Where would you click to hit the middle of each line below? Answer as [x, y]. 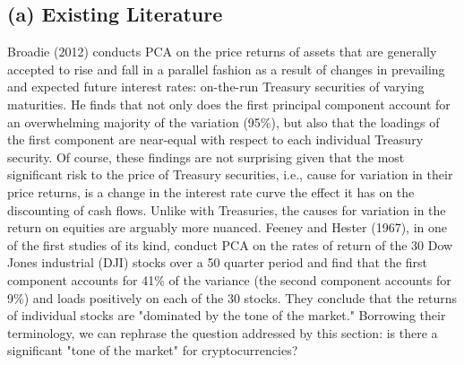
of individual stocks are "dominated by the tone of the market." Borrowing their [227, 315]
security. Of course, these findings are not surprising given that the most [206, 156]
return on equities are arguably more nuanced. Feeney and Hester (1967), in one [227, 227]
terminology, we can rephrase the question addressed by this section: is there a [223, 332]
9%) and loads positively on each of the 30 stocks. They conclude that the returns [232, 297]
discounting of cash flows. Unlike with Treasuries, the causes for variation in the [227, 209]
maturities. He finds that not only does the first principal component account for [229, 104]
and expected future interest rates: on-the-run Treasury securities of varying [216, 87]
